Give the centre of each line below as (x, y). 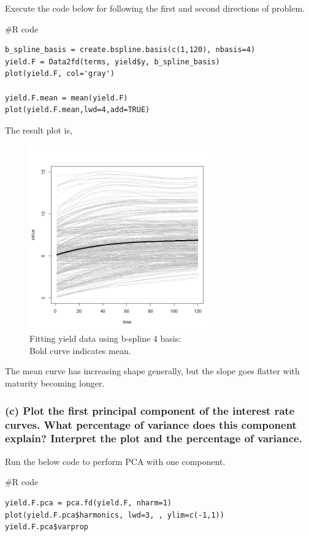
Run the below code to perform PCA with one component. (115, 461)
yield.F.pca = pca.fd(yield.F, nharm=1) (89, 503)
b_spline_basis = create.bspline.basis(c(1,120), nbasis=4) (130, 50)
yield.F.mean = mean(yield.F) (67, 98)
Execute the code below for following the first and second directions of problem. (155, 8)
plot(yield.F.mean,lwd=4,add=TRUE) (78, 110)
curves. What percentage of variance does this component (151, 424)
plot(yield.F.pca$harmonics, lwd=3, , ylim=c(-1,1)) (115, 515)
